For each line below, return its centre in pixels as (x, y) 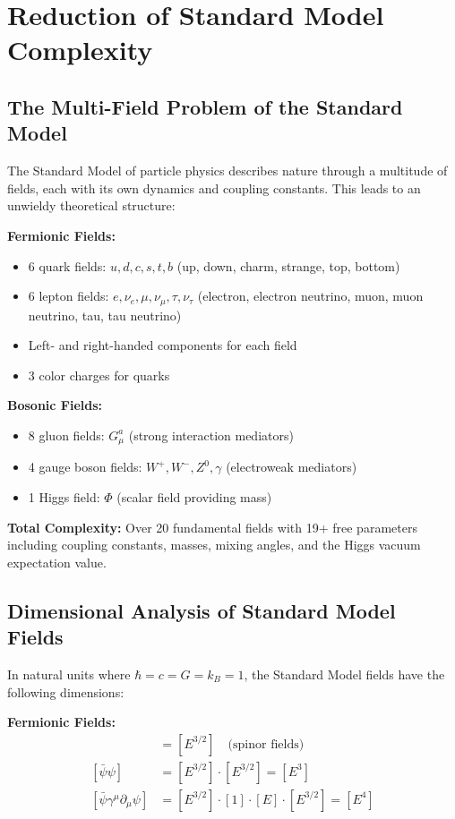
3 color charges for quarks (99, 375)
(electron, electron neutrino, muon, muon (310, 296)
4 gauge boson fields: (85, 467)
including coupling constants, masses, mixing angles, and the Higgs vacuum (214, 545)
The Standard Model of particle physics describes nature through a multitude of (227, 171)
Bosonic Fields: (55, 405)
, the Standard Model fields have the (344, 674)
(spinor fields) (266, 744)
